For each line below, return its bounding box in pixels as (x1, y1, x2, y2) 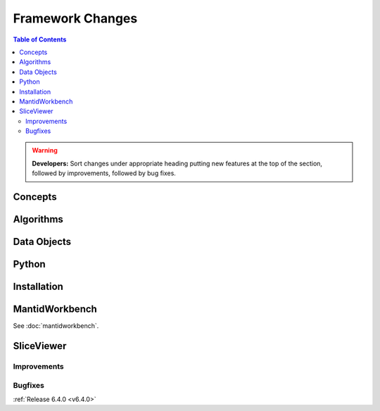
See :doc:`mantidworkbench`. (13, 322, 99, 330)
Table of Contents (13, 35, 67, 44)
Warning (32, 146, 58, 155)
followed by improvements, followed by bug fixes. (32, 169, 176, 177)
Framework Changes (13, 11, 138, 26)
